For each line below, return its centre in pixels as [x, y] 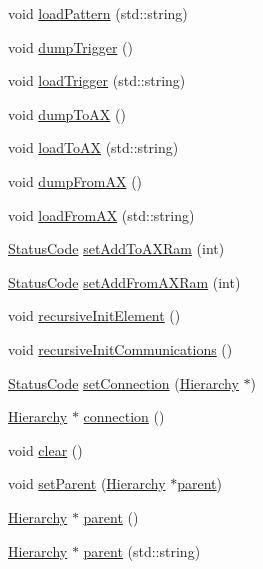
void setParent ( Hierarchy [87, 483]
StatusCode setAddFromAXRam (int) [124, 281]
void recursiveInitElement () [94, 315]
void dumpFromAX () [75, 180]
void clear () [45, 449]
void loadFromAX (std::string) [101, 214]
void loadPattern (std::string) [98, 13]
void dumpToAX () [67, 113]
